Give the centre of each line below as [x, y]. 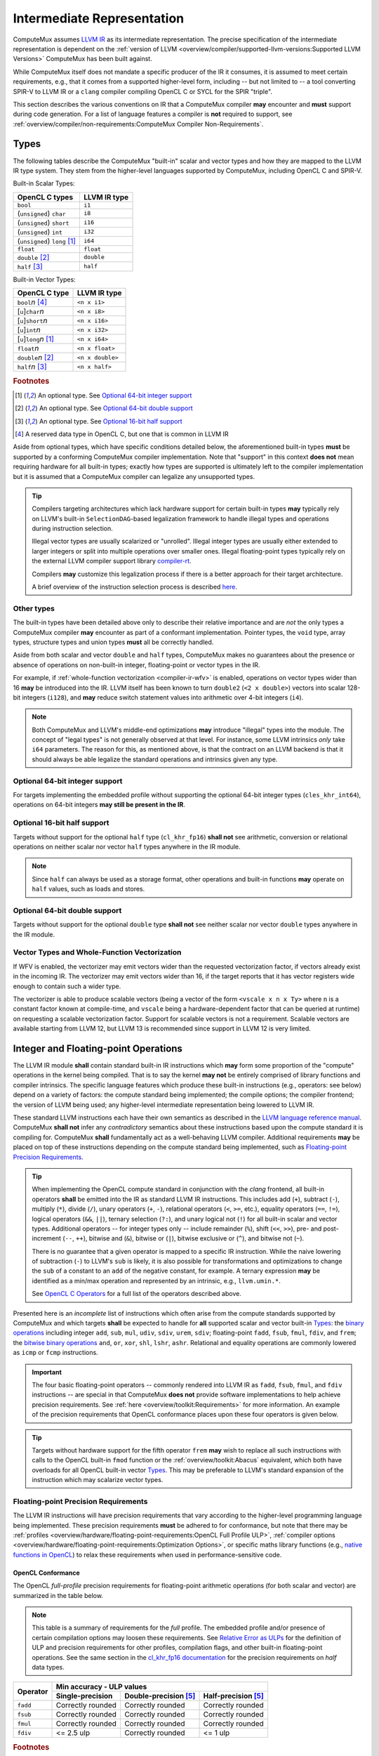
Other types [34, 608]
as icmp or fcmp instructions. [55, 1353]
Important [47, 1372]
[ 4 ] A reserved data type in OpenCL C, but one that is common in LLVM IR [122, 434]
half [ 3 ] [30, 266]
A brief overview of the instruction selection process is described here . [135, 587]
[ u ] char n [31, 311]
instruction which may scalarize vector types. [98, 1480]
